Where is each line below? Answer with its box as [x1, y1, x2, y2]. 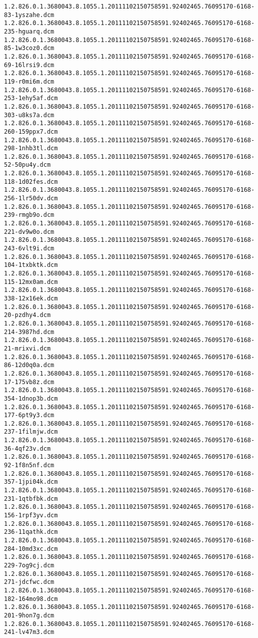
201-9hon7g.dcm [4, 611, 54, 619]
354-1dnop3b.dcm [4, 395, 58, 402]
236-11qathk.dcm [4, 528, 58, 536]
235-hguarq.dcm [4, 28, 54, 35]
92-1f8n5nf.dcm [4, 462, 54, 469]
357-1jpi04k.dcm [4, 478, 58, 486]
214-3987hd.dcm [4, 328, 54, 336]
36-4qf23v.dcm [4, 445, 51, 452]
